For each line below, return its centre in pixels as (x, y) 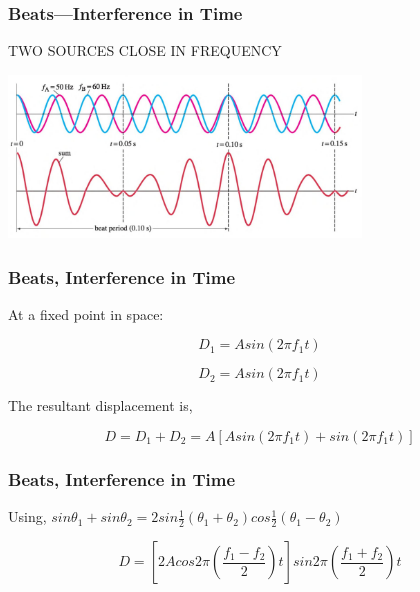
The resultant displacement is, (100, 405)
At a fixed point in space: (86, 313)
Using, (27, 516)
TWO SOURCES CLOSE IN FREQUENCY (145, 50)
